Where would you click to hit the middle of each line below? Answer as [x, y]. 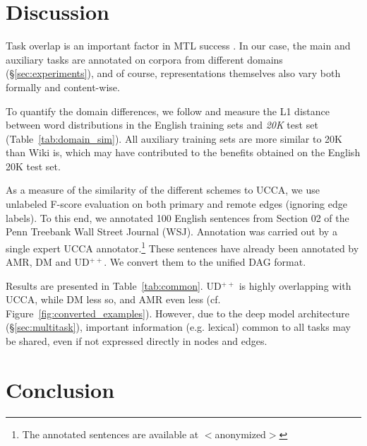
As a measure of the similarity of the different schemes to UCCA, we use [163, 190]
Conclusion [60, 389]
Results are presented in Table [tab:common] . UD [114, 285]
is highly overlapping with [295, 285]
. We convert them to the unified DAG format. [205, 262]
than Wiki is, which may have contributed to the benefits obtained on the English [183, 152]
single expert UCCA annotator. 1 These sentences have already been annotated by [182, 247]
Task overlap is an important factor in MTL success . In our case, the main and [178, 46]
